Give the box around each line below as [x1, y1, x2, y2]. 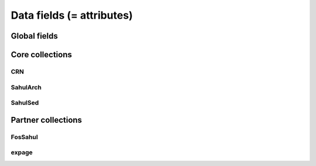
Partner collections [11, 115, 82, 125]
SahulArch [11, 83, 42, 91]
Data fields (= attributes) [11, 9, 133, 22]
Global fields [11, 31, 59, 41]
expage [11, 148, 33, 157]
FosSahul [11, 133, 38, 141]
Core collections [11, 50, 73, 60]
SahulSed [11, 99, 39, 107]
